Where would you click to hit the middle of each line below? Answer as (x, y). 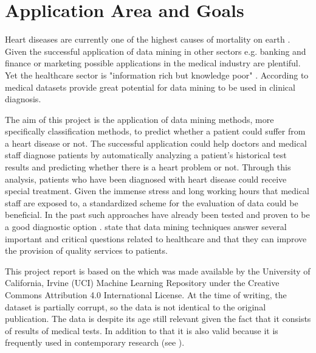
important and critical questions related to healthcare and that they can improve (156, 238)
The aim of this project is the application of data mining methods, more (139, 119)
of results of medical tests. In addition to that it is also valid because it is (142, 330)
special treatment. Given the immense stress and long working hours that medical (157, 191)
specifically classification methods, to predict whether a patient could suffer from (155, 131)
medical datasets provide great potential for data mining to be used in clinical (150, 87)
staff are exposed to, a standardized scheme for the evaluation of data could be (152, 202)
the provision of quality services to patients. (86, 250)
